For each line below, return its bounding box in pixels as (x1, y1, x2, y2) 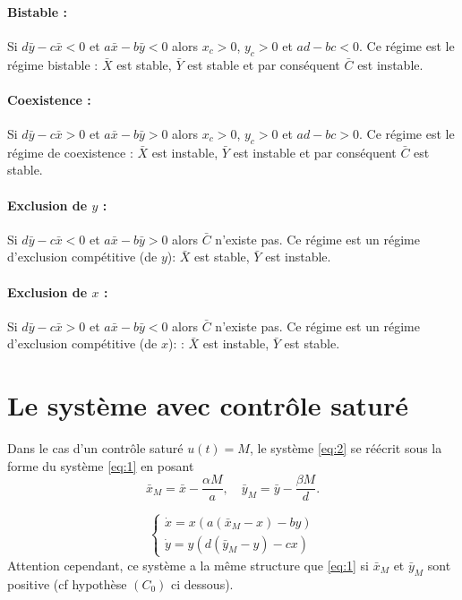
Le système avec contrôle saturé (7, 387, 409, 424)
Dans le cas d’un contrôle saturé (7, 439, 184, 458)
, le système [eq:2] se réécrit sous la (249, 439, 442, 458)
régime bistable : (7, 55, 98, 73)
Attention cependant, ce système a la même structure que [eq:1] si (7, 555, 370, 574)
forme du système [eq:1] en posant (7, 456, 194, 475)
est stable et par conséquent (187, 55, 340, 73)
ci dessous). (171, 574, 234, 593)
